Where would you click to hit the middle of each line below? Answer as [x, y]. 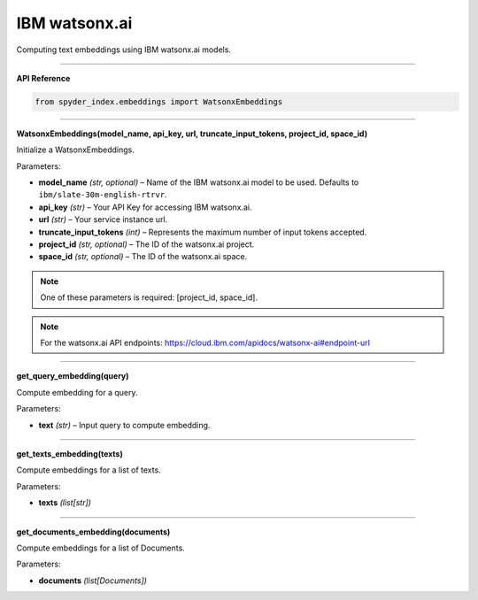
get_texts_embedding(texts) [69, 454]
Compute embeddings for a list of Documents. [100, 548]
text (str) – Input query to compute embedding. [124, 425]
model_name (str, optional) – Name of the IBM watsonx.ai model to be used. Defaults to [199, 182]
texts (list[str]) [65, 503]
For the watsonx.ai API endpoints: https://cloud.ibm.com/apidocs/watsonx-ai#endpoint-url [205, 342]
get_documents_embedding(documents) [93, 532]
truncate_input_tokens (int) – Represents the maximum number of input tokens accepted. [203, 232]
